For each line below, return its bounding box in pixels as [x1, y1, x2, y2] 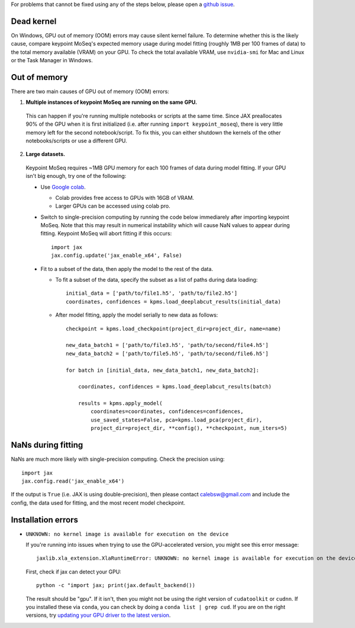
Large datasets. [25, 151, 65, 158]
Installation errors [11, 515, 79, 525]
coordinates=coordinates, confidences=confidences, [91, 408, 244, 415]
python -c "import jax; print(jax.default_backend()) [36, 582, 195, 589]
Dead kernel [11, 16, 57, 26]
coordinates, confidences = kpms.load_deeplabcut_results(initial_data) [66, 298, 281, 305]
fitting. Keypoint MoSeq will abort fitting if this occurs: [40, 230, 172, 237]
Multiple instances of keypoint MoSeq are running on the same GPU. [25, 98, 198, 106]
